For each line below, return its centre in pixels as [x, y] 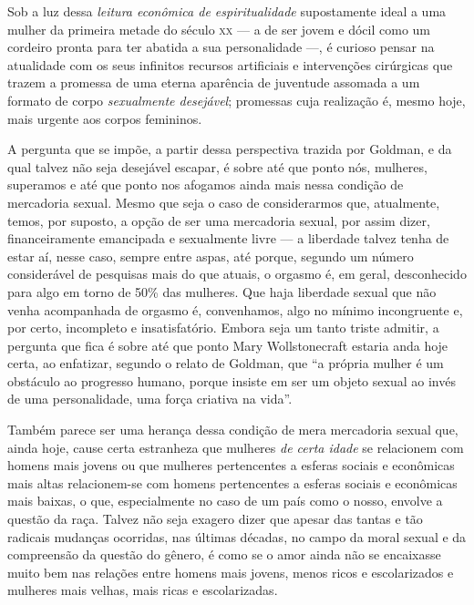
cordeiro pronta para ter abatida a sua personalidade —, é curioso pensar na [221, 47]
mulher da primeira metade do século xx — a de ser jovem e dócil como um [219, 29]
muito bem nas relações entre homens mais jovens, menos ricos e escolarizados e [231, 572]
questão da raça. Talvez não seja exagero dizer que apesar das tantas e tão [215, 519]
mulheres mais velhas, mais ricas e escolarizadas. [143, 590]
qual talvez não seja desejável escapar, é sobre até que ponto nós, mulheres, [217, 166]
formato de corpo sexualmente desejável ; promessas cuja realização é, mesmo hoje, [237, 100]
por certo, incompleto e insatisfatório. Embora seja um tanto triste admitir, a [223, 328]
